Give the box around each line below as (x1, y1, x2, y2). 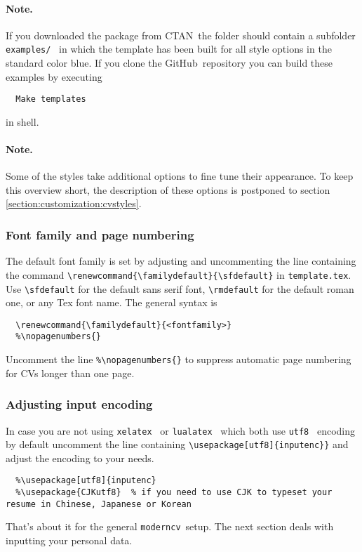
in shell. (6, 114, 39, 129)
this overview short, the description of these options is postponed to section (6, 182, 330, 197)
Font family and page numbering (6, 225, 194, 243)
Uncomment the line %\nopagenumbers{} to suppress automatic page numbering (6, 352, 351, 367)
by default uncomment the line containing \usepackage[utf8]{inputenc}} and (6, 437, 349, 452)
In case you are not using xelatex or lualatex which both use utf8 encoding (6, 423, 356, 438)
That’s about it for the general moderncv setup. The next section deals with (6, 519, 334, 534)
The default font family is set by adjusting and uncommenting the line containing (6, 254, 356, 268)
